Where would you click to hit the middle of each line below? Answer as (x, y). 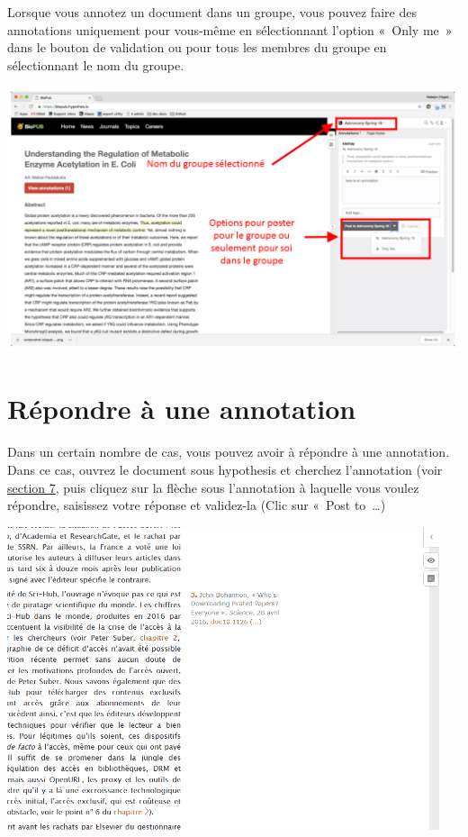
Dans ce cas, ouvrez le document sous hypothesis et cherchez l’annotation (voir (225, 470)
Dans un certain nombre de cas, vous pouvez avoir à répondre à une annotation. (229, 452)
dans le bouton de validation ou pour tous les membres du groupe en (197, 47)
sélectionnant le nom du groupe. (96, 64)
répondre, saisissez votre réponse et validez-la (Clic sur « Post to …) (197, 505)
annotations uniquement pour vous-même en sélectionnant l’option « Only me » (230, 29)
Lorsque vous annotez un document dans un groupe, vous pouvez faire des (212, 12)
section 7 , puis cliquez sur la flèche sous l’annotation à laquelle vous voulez (213, 487)
